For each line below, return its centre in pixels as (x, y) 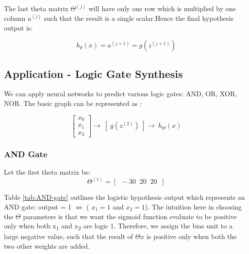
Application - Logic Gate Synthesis (93, 73)
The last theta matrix (36, 8)
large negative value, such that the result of (68, 236)
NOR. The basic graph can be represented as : (73, 103)
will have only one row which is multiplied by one (162, 8)
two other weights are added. (47, 246)
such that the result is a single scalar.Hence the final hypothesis (139, 18)
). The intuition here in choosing (193, 206)
